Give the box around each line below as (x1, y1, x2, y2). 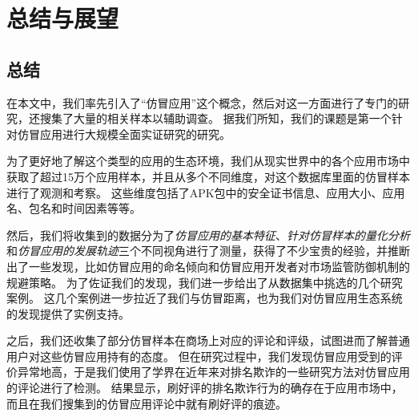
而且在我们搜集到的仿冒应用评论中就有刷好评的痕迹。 (6, 395, 287, 411)
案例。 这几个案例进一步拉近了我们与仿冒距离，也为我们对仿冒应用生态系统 (6, 289, 403, 306)
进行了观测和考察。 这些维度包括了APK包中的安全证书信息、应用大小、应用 (6, 184, 405, 200)
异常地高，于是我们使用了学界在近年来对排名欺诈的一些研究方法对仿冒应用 (17, 363, 410, 380)
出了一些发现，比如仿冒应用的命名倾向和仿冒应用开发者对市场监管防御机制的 (6, 257, 410, 274)
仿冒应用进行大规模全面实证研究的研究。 (17, 125, 231, 142)
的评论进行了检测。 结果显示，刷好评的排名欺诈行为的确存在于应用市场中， (6, 379, 403, 396)
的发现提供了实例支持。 (6, 305, 130, 322)
